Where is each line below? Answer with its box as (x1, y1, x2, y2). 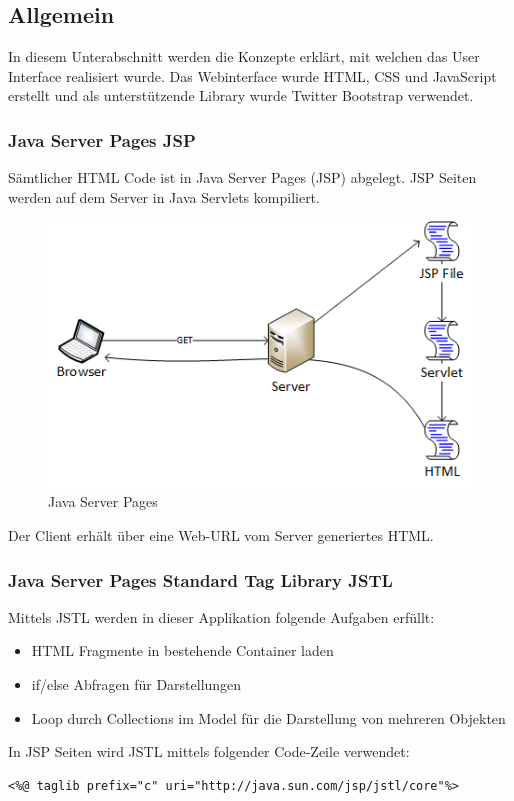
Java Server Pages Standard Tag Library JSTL (8, 567, 393, 592)
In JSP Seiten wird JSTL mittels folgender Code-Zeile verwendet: (8, 741, 410, 762)
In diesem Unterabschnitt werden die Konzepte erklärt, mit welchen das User (8, 46, 480, 67)
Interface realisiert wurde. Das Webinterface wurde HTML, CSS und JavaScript (8, 65, 497, 86)
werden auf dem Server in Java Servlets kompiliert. (8, 186, 320, 207)
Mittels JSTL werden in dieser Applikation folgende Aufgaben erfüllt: (8, 606, 435, 627)
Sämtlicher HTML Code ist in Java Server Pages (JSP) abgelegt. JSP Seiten (8, 167, 477, 188)
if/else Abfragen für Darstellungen (31, 674, 242, 695)
